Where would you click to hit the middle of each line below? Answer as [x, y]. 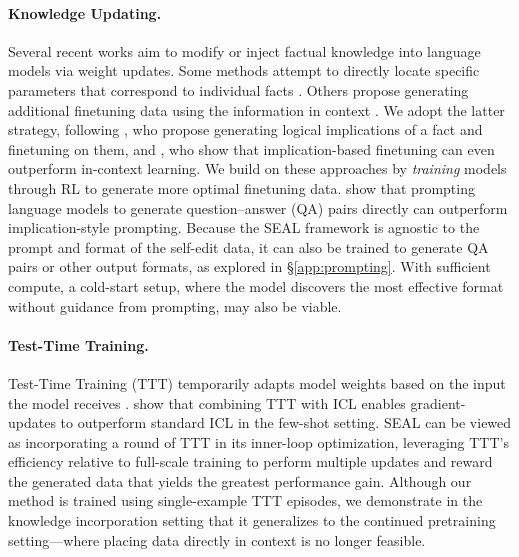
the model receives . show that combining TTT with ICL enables [207, 402]
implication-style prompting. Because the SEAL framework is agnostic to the [244, 227]
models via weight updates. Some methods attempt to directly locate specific [244, 70]
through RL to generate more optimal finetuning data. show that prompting [241, 187]
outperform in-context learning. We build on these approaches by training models [257, 168]
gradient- [438, 402]
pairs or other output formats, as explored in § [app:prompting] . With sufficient [249, 266]
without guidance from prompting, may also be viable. [175, 305]
